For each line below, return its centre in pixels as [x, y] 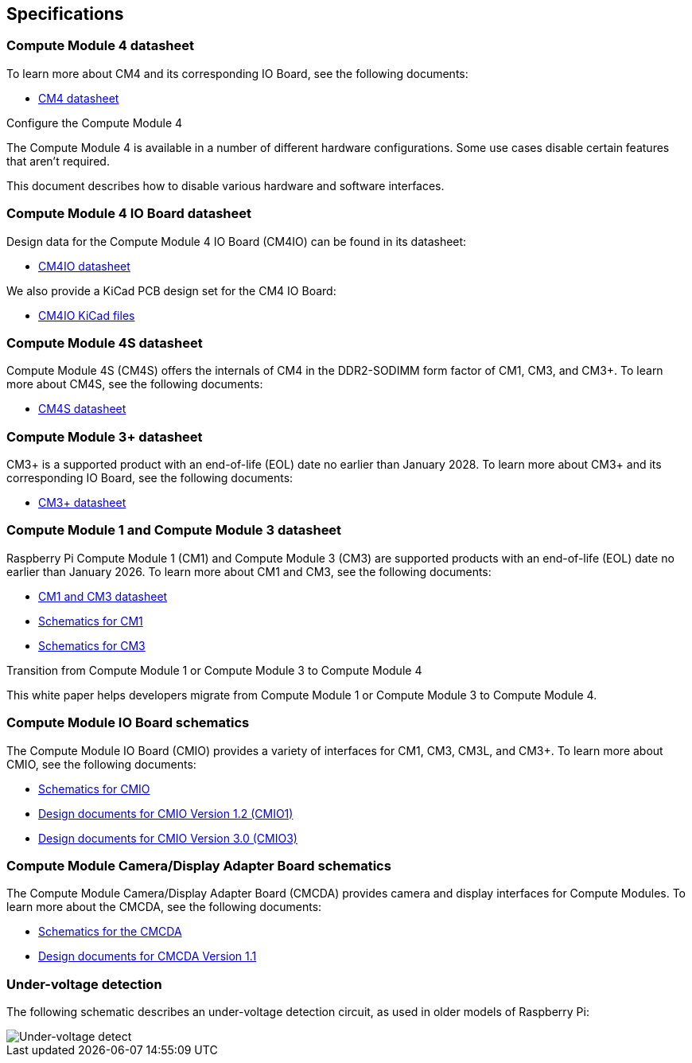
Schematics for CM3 [92, 645]
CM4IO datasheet [84, 266]
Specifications [65, 14]
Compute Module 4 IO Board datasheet [129, 214]
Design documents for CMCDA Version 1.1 [148, 956]
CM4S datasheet [82, 409]
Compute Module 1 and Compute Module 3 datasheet [174, 530]
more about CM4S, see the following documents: [135, 384]
